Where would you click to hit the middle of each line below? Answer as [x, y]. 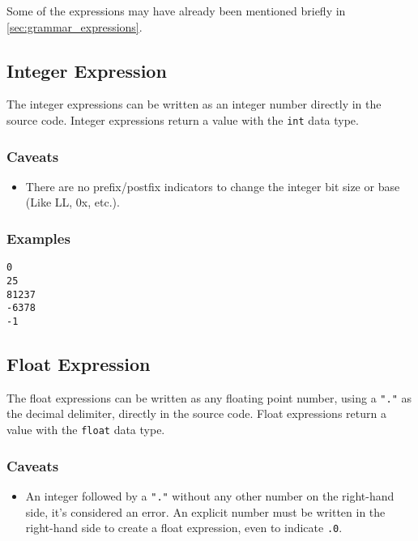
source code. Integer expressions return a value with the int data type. [183, 119]
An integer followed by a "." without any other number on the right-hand [210, 495]
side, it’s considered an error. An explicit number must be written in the [205, 511]
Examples [38, 238]
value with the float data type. [86, 429]
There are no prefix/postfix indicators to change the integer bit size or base [213, 186]
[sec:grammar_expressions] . [75, 26]
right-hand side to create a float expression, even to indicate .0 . [184, 528]
